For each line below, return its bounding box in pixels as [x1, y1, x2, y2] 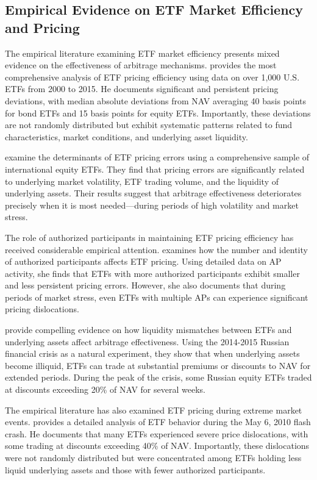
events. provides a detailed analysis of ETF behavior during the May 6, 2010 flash [5, 415, 311, 428]
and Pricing [5, 18, 80, 37]
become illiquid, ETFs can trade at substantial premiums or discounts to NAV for [5, 359, 311, 371]
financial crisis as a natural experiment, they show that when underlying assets [5, 347, 300, 360]
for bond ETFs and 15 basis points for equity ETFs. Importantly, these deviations [5, 106, 311, 119]
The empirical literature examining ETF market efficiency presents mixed [5, 46, 280, 59]
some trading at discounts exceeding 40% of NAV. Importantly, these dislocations [5, 439, 310, 452]
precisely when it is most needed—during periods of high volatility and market [5, 198, 299, 211]
